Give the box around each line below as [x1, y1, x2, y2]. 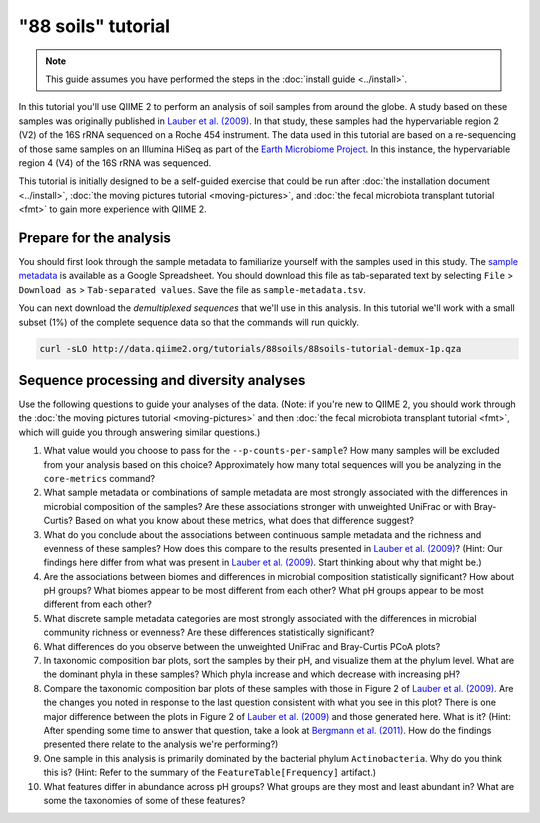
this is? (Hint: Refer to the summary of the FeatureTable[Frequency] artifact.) [43, 766, 377, 779]
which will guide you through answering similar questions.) [18, 426, 261, 438]
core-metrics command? [43, 472, 155, 484]
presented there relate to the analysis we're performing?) [43, 738, 279, 750]
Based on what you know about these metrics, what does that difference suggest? [75, 515, 415, 527]
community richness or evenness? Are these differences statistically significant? [43, 626, 375, 639]
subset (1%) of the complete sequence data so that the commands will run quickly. [18, 316, 360, 328]
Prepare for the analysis [18, 229, 172, 246]
